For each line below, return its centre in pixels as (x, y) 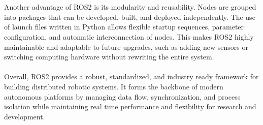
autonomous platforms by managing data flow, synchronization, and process (122, 96)
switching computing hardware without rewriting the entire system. (109, 57)
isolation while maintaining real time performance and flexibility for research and (130, 106)
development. (25, 116)
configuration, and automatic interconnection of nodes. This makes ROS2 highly (129, 36)
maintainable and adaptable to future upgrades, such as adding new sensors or (126, 46)
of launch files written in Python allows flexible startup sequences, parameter (124, 27)
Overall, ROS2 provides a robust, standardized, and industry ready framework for (131, 76)
